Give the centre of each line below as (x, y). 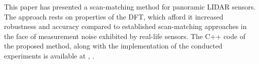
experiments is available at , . (49, 55)
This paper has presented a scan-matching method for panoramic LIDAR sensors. (130, 6)
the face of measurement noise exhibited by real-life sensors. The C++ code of (125, 36)
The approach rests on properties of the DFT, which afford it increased (114, 16)
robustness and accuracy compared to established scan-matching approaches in (125, 26)
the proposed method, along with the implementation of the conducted (113, 46)
